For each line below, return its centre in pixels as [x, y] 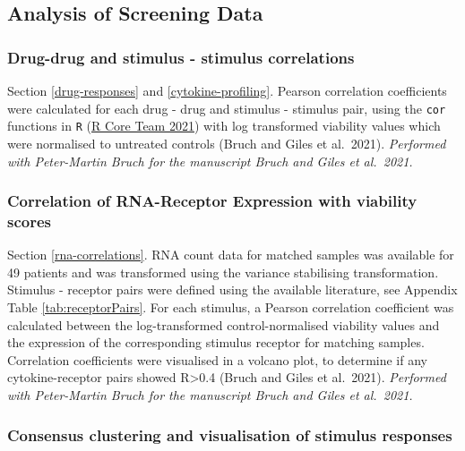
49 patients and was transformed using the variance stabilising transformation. [223, 272]
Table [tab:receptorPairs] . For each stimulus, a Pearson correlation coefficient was [231, 307]
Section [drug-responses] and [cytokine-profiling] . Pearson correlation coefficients [227, 90]
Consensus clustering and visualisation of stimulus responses [230, 434]
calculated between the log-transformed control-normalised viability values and [224, 324]
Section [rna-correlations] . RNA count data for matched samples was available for [231, 255]
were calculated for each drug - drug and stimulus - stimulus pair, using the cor [227, 108]
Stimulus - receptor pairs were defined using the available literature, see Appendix [232, 289]
